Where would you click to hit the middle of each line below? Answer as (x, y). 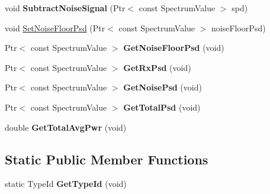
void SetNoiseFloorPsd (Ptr (55, 28)
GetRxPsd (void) (157, 67)
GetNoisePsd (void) (163, 87)
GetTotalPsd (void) (162, 107)
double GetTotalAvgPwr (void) (66, 127)
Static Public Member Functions (107, 159)
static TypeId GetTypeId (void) (66, 184)
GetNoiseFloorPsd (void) (174, 48)
